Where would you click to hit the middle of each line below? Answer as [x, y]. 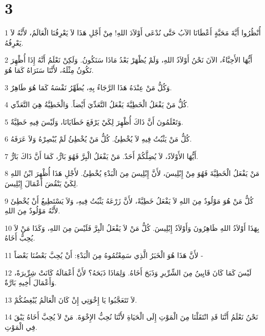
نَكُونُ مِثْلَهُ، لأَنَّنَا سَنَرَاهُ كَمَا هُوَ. [49, 70]
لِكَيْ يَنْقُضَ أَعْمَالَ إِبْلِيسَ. [42, 183]
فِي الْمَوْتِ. [21, 327]
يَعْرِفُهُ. [14, 42]
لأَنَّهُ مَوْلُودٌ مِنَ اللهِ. [33, 211]
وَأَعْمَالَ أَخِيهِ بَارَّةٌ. [31, 282]
